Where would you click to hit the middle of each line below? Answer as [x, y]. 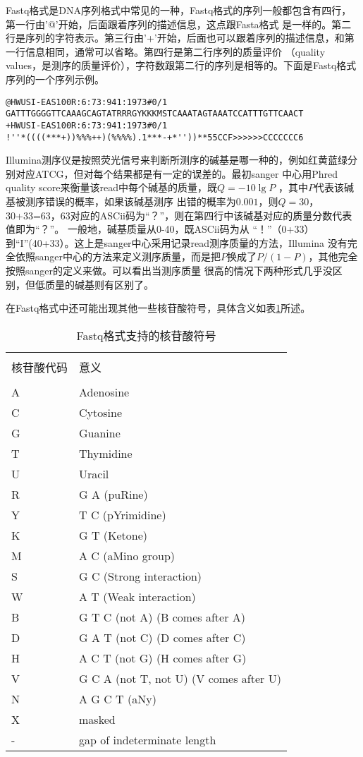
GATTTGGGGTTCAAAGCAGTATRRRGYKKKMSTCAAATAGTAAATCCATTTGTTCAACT [155, 114]
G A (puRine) [113, 494]
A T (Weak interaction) [137, 596]
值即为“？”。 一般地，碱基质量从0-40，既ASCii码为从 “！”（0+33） [160, 229]
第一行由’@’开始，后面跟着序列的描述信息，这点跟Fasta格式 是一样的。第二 [179, 24]
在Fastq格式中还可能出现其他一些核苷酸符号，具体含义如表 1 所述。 [158, 308]
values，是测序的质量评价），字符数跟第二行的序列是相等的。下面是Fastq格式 [181, 65]
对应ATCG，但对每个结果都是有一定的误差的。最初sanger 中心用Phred [177, 173]
